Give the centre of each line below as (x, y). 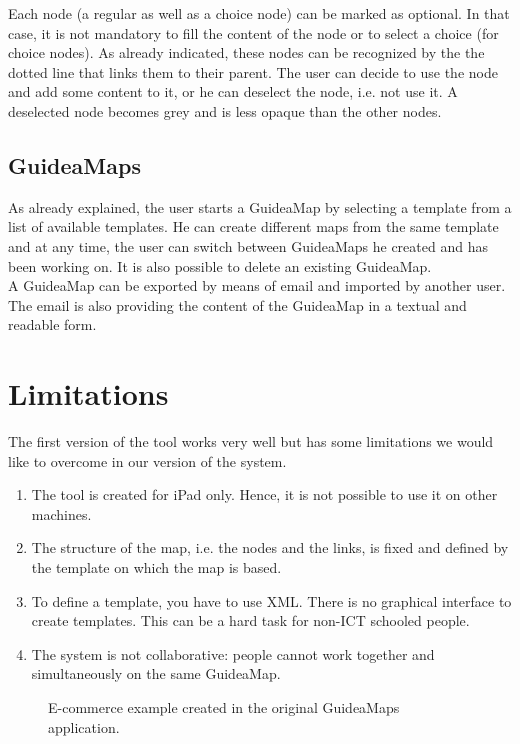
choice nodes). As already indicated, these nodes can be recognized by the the (246, 52)
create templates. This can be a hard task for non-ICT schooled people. (250, 620)
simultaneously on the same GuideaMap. (156, 673)
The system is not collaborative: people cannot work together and (233, 653)
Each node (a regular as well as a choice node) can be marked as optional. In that (259, 13)
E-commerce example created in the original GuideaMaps (224, 706)
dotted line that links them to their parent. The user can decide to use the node (253, 71)
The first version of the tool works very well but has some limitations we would (251, 441)
